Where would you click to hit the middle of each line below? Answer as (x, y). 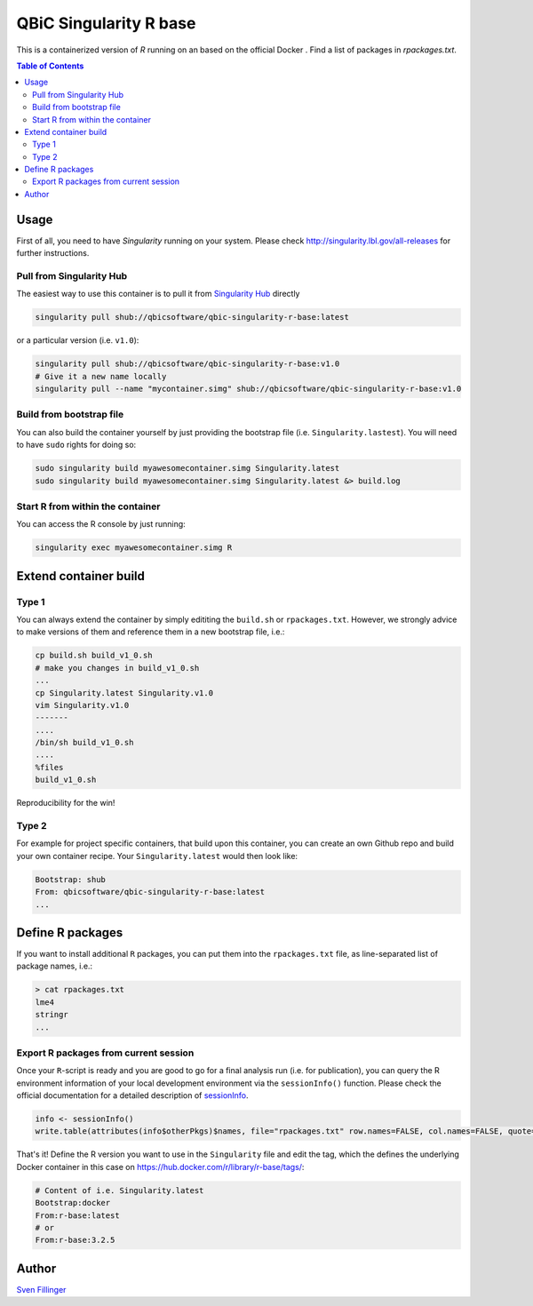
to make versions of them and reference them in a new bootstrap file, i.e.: (151, 632)
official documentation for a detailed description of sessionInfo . (132, 1095)
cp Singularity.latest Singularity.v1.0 (124, 693)
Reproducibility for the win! (66, 803)
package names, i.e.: (55, 966)
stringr (52, 1015)
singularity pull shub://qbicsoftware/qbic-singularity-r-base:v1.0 (187, 364)
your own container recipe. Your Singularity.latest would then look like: (157, 856)
